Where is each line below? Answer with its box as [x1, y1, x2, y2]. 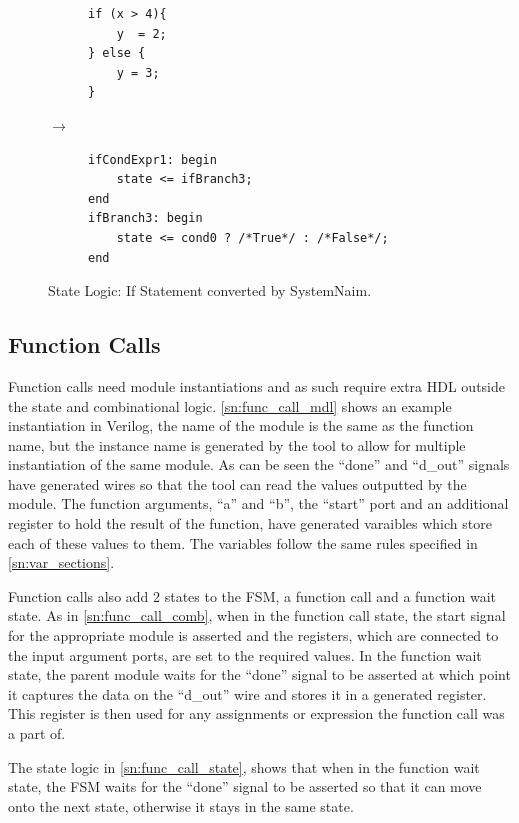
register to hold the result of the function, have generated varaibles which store [8, 513, 492, 534]
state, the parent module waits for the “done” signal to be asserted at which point [8, 664, 511, 685]
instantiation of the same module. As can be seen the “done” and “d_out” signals [8, 454, 510, 475]
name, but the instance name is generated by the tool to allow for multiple [8, 434, 466, 455]
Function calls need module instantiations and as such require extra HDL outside [8, 375, 506, 396]
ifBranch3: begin [88, 211, 203, 226]
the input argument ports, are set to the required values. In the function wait [8, 644, 482, 665]
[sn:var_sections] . [8, 552, 115, 573]
